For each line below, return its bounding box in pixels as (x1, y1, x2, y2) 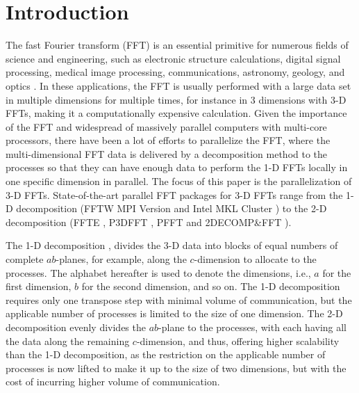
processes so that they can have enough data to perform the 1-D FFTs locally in (6, 160, 348, 175)
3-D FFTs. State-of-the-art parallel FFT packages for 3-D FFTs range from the (6, 187, 343, 202)
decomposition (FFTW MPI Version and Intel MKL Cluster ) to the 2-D (16, 201, 327, 216)
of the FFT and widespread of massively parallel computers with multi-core (6, 119, 327, 134)
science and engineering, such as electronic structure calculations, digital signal (6, 51, 341, 65)
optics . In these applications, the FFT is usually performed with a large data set (6, 78, 351, 93)
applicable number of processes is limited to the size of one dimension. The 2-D (6, 306, 343, 321)
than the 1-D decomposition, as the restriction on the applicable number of (6, 347, 326, 362)
